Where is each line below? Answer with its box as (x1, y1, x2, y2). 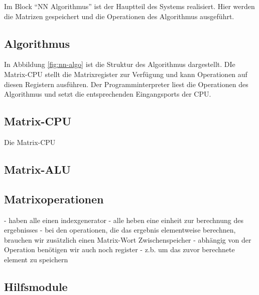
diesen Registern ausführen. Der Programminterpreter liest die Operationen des (4, 79, 248, 89)
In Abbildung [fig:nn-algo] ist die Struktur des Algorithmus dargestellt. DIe (4, 59, 235, 69)
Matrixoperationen (4, 191, 104, 206)
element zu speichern (4, 254, 68, 264)
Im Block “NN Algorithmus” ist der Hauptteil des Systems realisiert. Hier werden (4, 1, 255, 11)
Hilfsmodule (4, 278, 68, 294)
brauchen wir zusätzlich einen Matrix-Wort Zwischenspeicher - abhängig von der (4, 234, 251, 245)
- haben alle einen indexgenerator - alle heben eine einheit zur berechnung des (4, 214, 244, 225)
